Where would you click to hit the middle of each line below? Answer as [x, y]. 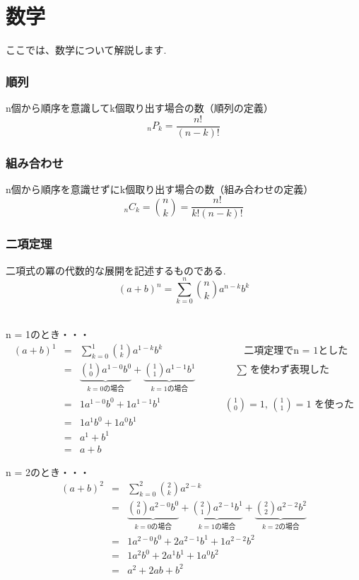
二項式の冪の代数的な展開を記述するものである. [116, 270]
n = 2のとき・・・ [48, 471]
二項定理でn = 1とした [296, 351]
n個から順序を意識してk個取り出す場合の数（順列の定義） [140, 107]
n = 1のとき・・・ [48, 334]
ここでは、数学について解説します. [86, 50]
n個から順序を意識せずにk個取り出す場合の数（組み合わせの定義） [160, 188]
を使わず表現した [290, 370]
